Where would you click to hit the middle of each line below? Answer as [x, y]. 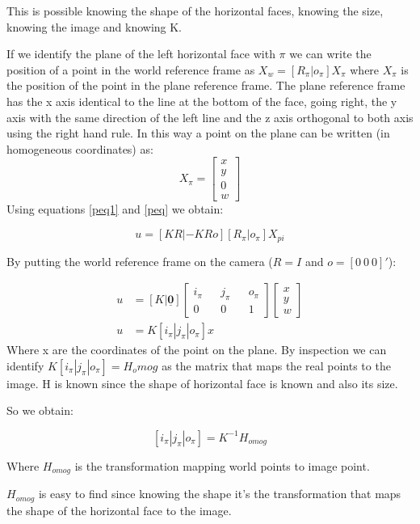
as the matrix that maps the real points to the [276, 365]
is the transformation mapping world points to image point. [222, 465]
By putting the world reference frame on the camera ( [140, 261]
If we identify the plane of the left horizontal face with [141, 54]
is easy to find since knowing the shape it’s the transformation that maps [220, 494]
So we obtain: [40, 410]
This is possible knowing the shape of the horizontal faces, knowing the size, [195, 11]
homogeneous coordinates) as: [80, 148]
